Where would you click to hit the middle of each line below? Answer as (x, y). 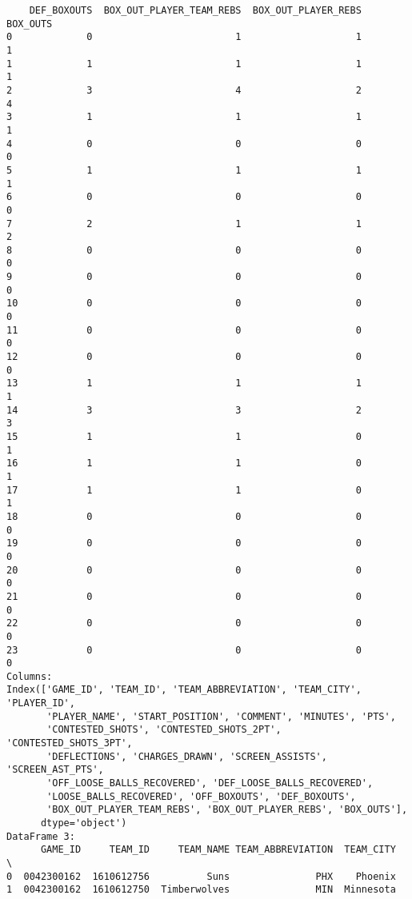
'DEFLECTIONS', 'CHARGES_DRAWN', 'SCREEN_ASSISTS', (187, 756)
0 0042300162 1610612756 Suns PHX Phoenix (201, 876)
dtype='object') (84, 823)
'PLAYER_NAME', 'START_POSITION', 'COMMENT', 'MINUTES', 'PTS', (221, 716)
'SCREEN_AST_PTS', (55, 770)
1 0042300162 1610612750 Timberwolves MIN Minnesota (201, 890)
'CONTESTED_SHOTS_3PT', (70, 743)
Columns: (30, 676)
